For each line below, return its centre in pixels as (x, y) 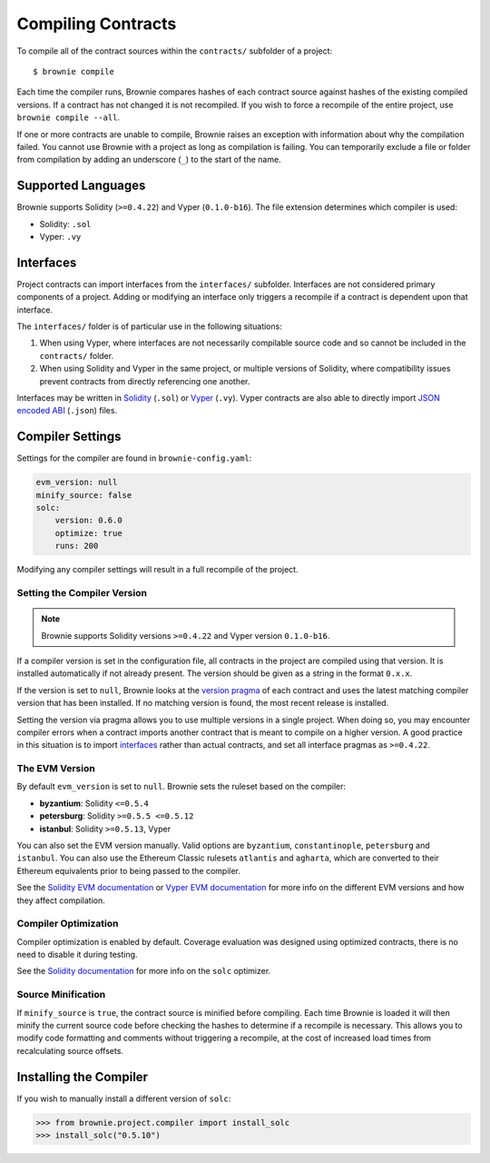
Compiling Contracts (97, 24)
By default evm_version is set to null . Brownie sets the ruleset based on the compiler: (181, 787)
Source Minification (61, 995)
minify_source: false (84, 495)
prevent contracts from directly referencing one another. (145, 381)
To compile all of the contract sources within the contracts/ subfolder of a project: (175, 51)
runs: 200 (77, 546)
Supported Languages (81, 186)
